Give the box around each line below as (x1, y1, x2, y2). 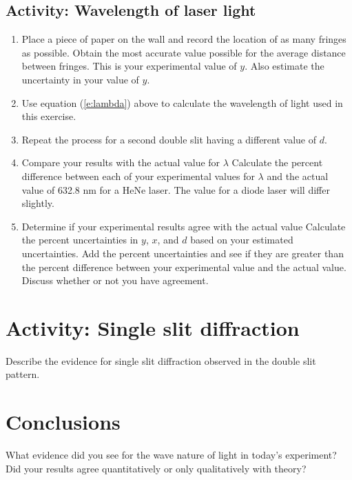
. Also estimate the (245, 59, 324, 73)
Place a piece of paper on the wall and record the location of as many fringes (21, 32, 346, 46)
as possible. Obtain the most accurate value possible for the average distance (21, 45, 346, 59)
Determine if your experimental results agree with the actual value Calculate (21, 219, 346, 233)
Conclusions (6, 408, 121, 436)
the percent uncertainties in (21, 232, 138, 247)
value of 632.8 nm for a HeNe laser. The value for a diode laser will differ (21, 182, 330, 197)
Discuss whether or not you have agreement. (21, 273, 209, 288)
